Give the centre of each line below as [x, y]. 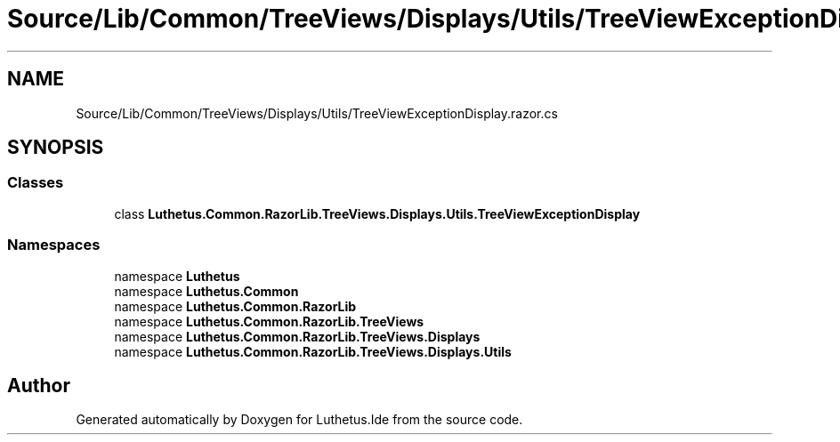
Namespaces [54, 245]
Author [39, 385]
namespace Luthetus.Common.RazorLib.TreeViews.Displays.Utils [313, 351]
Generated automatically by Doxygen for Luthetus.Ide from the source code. [299, 420]
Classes [36, 183]
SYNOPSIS [56, 148]
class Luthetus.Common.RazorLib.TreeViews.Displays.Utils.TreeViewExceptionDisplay [377, 213]
